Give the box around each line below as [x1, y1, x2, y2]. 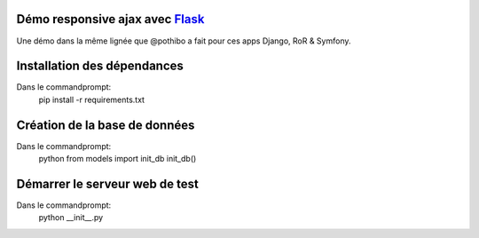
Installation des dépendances [16, 59, 184, 74]
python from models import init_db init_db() [38, 154, 197, 164]
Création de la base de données [16, 117, 195, 132]
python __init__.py [38, 212, 104, 223]
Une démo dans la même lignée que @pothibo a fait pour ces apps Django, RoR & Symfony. [16, 36, 351, 46]
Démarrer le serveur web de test [16, 176, 199, 191]
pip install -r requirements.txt [38, 94, 145, 105]
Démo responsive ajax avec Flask [16, 12, 205, 27]
